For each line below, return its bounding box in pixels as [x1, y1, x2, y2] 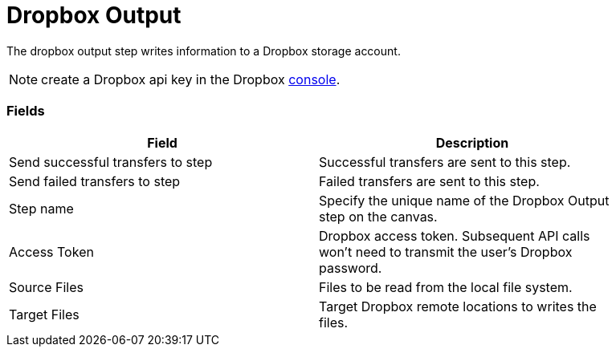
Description [435, 134, 509, 151]
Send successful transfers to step [9, 153, 213, 170]
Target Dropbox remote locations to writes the [319, 298, 597, 314]
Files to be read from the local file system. [319, 278, 573, 295]
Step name [9, 200, 74, 217]
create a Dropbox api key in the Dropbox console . [41, 71, 341, 87]
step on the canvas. [319, 208, 438, 225]
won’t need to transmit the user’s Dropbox [319, 243, 573, 260]
